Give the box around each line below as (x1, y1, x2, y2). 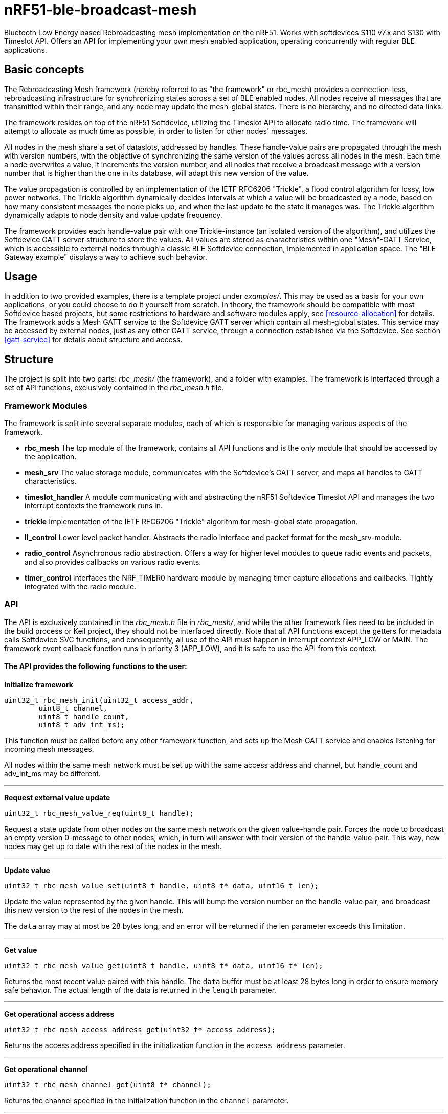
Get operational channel (4, 1065, 87, 1074)
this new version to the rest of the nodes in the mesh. (4, 906, 184, 915)
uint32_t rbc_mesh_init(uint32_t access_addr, (4, 696, 194, 704)
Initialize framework (4, 680, 73, 689)
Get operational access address (4, 1010, 115, 1018)
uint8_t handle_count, (38, 712, 129, 721)
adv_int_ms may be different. (4, 769, 101, 778)
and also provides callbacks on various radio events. (25, 558, 201, 567)
